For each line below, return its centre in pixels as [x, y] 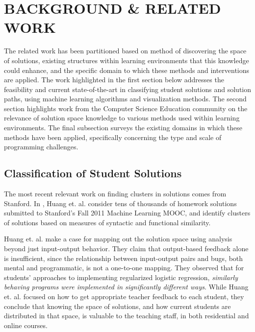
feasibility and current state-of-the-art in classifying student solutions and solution [127, 89]
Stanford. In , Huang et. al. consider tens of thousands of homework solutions [120, 203]
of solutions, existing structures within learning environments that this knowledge [127, 60]
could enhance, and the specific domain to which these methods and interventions [127, 70]
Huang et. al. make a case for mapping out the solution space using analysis [118, 239]
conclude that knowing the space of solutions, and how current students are [117, 306]
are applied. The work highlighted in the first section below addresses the [114, 80]
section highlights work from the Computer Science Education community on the [126, 108]
